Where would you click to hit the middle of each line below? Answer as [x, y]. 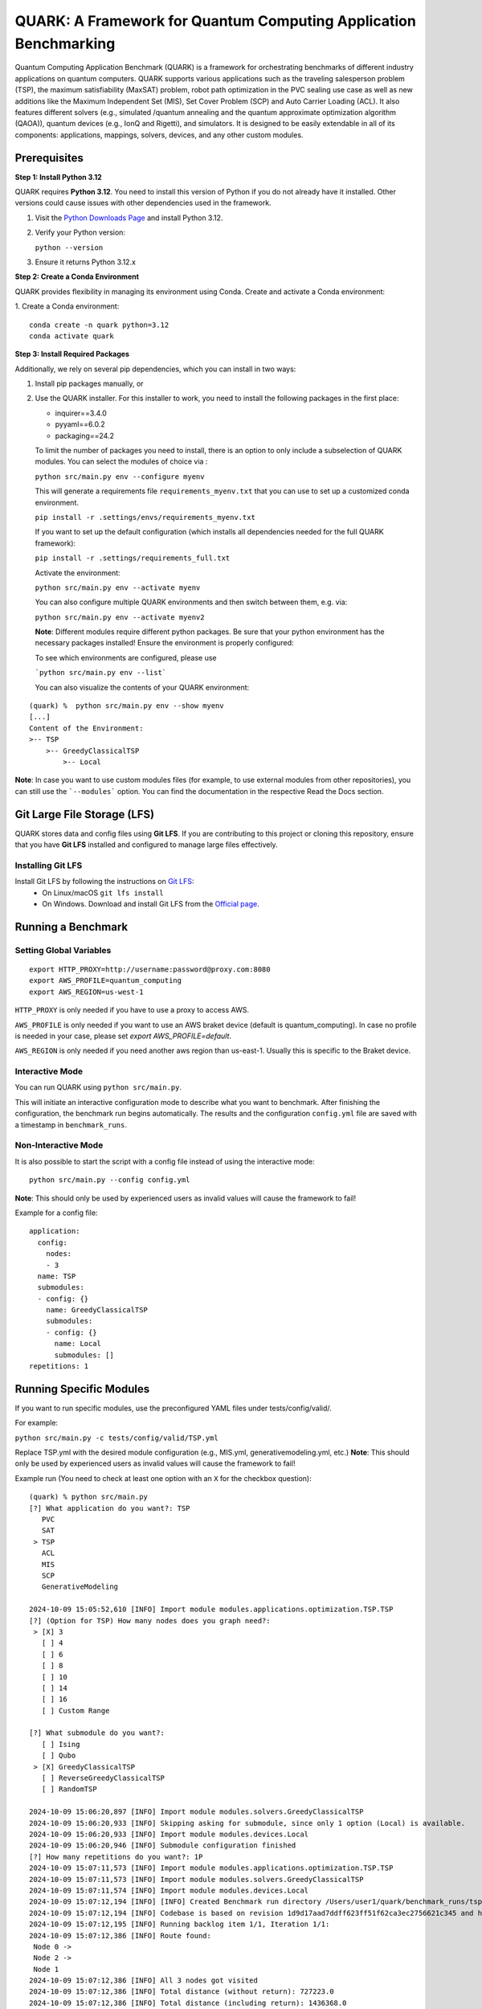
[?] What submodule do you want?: [97, 1733]
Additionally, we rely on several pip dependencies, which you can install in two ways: [155, 369]
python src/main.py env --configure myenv [120, 477]
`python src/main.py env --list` [101, 673]
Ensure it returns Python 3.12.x [86, 262]
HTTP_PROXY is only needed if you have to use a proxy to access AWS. [132, 1010]
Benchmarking [65, 43]
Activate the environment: [78, 573]
